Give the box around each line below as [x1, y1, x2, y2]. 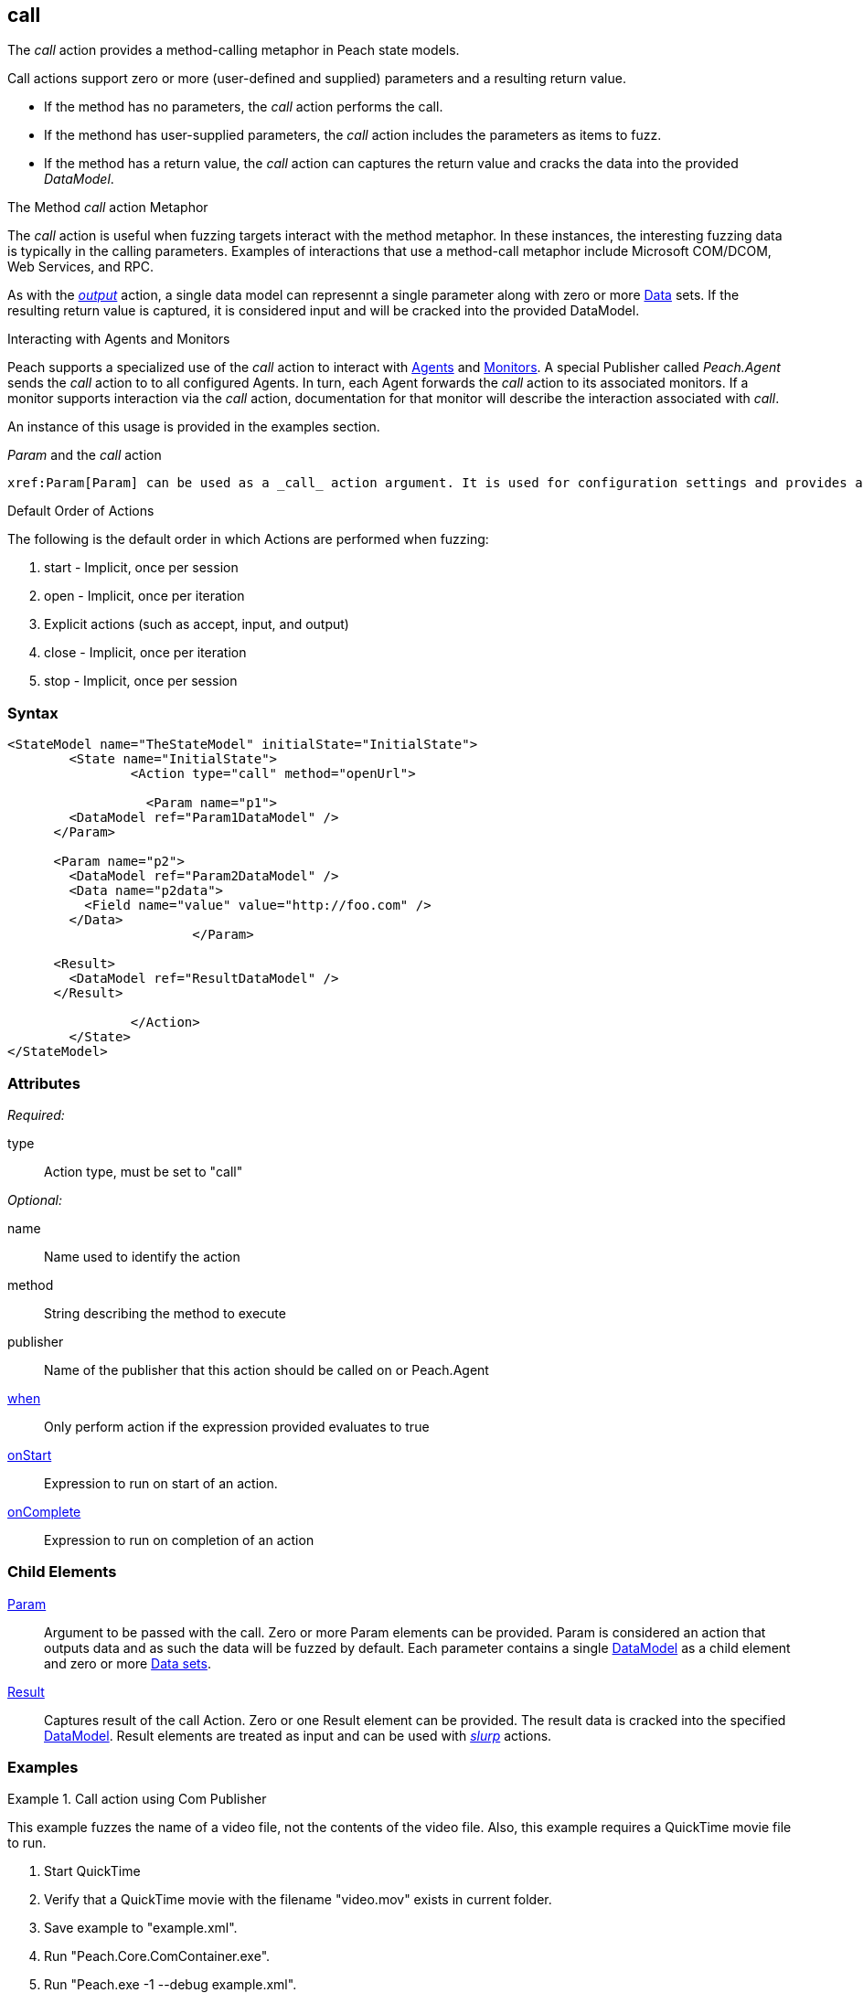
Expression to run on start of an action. [44, 1475, 278, 1491]
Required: [7, 1106, 65, 1123]
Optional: [7, 1191, 62, 1208]
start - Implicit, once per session [44, 560, 239, 576]
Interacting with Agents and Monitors [7, 331, 230, 347]
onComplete [7, 1503, 81, 1519]
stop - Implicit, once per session [44, 673, 238, 689]
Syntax [7, 703, 59, 722]
